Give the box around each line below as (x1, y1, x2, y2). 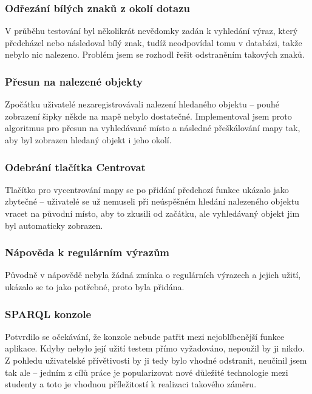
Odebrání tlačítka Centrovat (5, 159, 146, 174)
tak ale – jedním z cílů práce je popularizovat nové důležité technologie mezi (5, 365, 288, 378)
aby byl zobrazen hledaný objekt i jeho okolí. (5, 134, 172, 146)
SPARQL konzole (5, 306, 92, 321)
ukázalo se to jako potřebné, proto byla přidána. (5, 280, 185, 293)
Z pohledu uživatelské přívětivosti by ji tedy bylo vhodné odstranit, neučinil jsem (5, 354, 307, 366)
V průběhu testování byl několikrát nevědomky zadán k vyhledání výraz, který (5, 24, 298, 37)
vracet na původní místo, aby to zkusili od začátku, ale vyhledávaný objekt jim (5, 207, 300, 219)
